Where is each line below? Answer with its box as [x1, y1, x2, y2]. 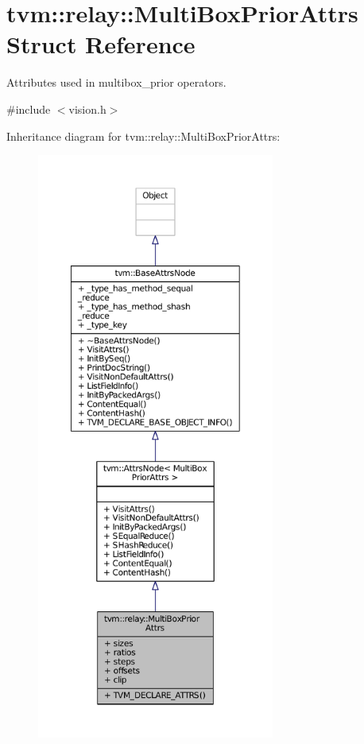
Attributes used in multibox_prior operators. [6, 74, 227, 91]
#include [6, 100, 51, 117]
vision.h [68, 100, 106, 117]
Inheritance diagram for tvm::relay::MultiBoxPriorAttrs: [6, 127, 281, 144]
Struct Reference [6, 28, 196, 60]
